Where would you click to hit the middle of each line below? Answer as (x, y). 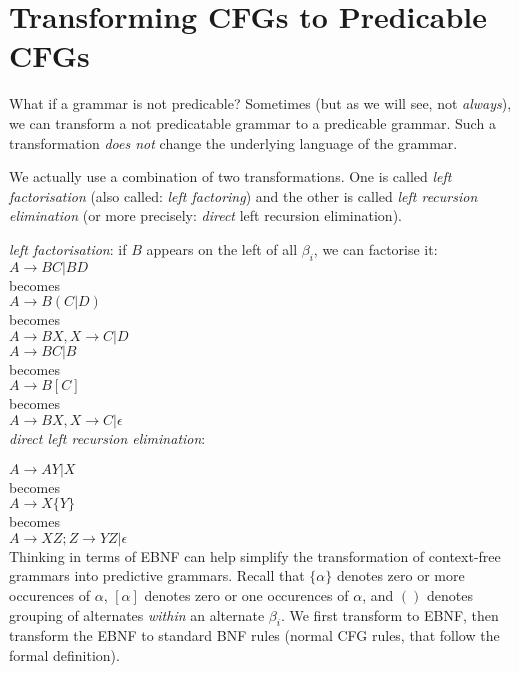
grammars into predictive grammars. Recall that (157, 575)
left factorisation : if (68, 248)
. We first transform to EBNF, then (389, 614)
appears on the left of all (222, 248)
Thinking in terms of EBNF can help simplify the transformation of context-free (255, 555)
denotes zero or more (400, 575)
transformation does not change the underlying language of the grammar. (233, 142)
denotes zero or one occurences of (246, 595)
